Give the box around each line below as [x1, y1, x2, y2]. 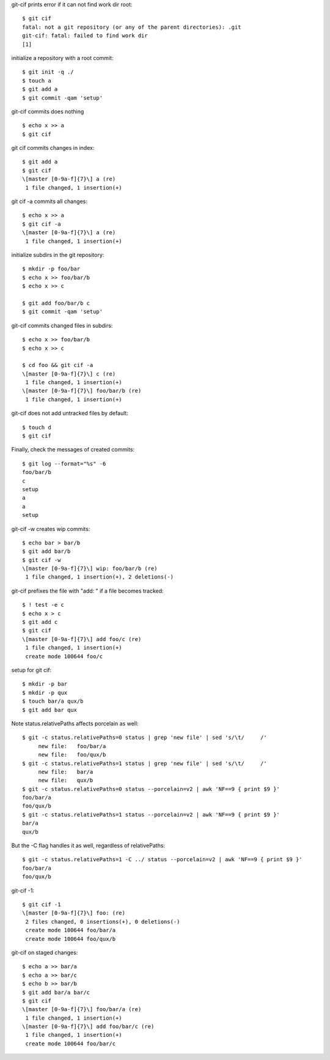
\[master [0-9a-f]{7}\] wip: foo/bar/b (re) [22, 565, 158, 572]
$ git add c [22, 618, 58, 626]
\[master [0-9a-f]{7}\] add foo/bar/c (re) [22, 1023, 155, 1030]
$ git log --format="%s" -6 [22, 460, 106, 467]
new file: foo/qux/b [38, 751, 106, 758]
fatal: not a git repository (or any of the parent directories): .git [22, 23, 241, 31]
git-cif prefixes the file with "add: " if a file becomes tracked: [11, 587, 164, 595]
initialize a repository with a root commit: [11, 54, 114, 61]
